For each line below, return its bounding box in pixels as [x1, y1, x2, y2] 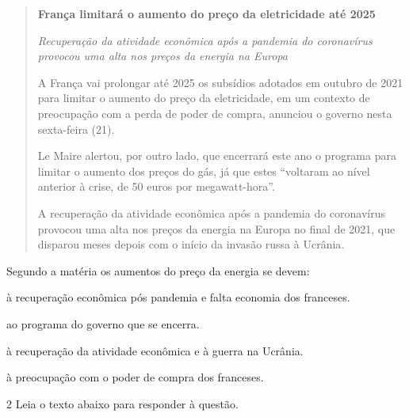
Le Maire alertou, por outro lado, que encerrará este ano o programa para [37, 147, 396, 164]
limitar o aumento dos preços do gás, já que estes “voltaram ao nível [37, 162, 370, 179]
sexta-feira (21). [37, 120, 115, 137]
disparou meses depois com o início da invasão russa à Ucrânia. [37, 236, 345, 252]
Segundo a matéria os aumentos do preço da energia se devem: [6, 262, 310, 279]
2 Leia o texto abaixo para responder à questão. [6, 395, 239, 411]
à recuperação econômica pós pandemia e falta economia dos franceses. [6, 289, 350, 305]
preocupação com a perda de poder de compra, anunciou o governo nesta [37, 104, 392, 121]
